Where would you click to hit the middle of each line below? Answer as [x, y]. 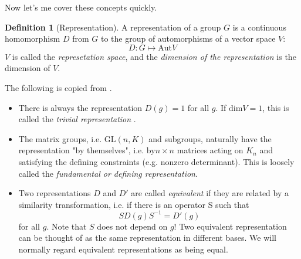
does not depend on [132, 226]
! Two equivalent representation [230, 226]
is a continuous [259, 27]
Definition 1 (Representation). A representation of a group [113, 27]
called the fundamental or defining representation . [108, 173]
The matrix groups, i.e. [60, 138]
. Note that [67, 226]
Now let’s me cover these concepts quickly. [81, 7]
